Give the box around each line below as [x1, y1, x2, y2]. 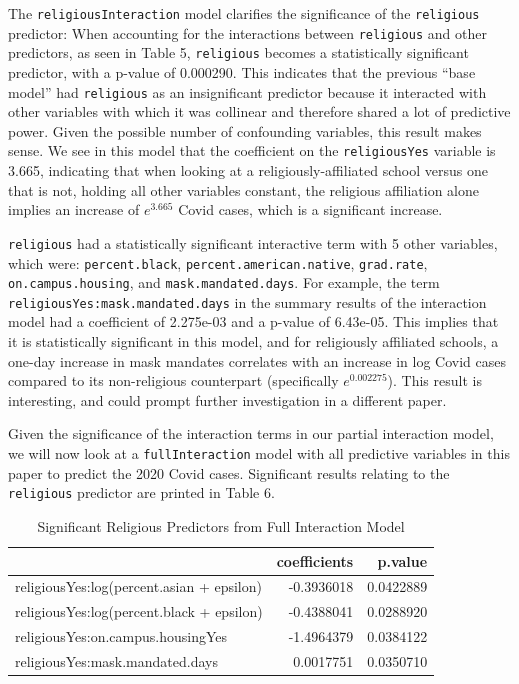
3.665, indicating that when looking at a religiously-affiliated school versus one [8, 160, 488, 181]
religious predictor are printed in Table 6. [8, 482, 275, 503]
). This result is [387, 370, 482, 391]
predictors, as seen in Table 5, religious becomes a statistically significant [8, 42, 469, 63]
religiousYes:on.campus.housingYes [15, 626, 228, 647]
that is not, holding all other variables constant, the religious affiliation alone [8, 179, 480, 200]
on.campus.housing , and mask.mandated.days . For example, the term [8, 272, 440, 293]
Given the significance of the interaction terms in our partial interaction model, [8, 423, 494, 444]
